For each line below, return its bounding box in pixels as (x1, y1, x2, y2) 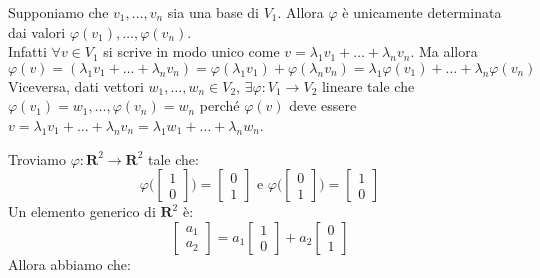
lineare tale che (321, 75, 415, 96)
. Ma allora (410, 41, 478, 62)
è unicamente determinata (342, 2, 502, 22)
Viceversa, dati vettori (8, 75, 144, 96)
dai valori (8, 21, 66, 42)
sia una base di (167, 2, 259, 22)
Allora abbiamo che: (8, 253, 131, 274)
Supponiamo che (8, 2, 109, 22)
